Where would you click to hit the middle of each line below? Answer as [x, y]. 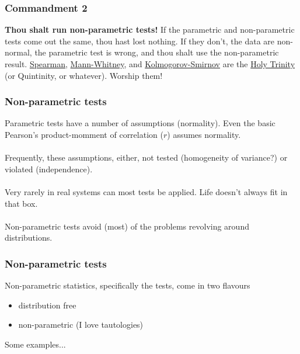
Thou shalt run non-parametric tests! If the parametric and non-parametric [150, 29]
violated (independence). [49, 169]
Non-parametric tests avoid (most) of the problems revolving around [127, 226]
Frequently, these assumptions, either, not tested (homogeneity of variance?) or [146, 157]
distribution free [47, 305]
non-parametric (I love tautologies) [81, 324]
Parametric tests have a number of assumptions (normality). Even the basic [140, 123]
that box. [21, 203]
